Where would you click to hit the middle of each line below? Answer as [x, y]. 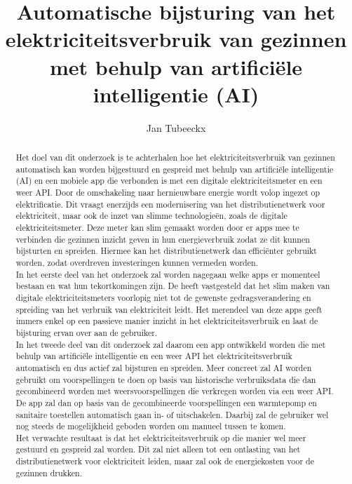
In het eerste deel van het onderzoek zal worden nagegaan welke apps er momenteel [168, 274]
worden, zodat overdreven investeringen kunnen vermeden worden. [137, 262]
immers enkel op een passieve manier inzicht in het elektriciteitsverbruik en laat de [167, 321]
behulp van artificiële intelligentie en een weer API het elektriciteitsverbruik [154, 356]
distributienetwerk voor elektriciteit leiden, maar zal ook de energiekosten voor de [165, 461]
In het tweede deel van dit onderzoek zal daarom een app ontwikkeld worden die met [171, 344]
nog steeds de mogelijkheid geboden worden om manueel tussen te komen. [151, 426]
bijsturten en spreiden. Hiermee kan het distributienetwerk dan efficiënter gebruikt [166, 251]
